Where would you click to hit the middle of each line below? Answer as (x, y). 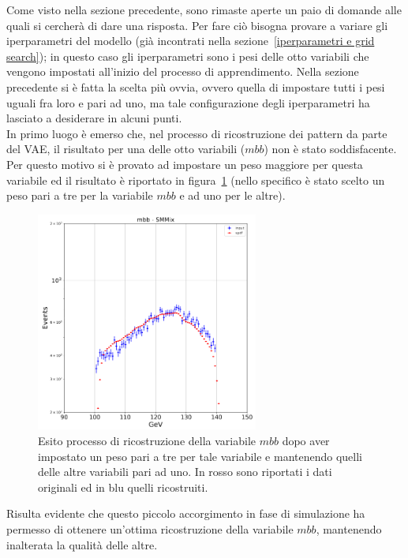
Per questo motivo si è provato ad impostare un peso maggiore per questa (185, 164)
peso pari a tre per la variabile (80, 195)
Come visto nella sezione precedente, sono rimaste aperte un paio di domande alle (204, 9)
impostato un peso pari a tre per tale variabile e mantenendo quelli (200, 456)
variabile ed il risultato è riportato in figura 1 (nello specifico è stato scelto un (196, 180)
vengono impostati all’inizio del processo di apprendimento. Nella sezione (183, 71)
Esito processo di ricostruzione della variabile (147, 440)
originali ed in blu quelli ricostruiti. (123, 487)
